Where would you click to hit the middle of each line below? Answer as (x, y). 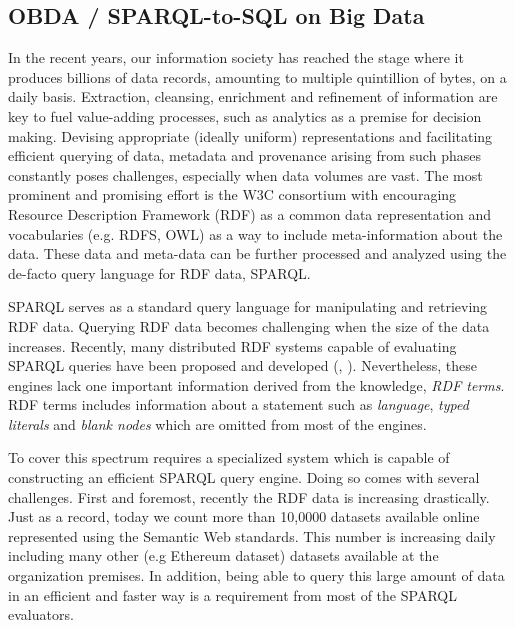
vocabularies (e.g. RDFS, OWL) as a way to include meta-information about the (255, 233)
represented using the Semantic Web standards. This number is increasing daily (252, 535)
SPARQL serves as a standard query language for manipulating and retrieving (248, 306)
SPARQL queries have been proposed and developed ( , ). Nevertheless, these (242, 365)
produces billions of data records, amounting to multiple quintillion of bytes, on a (257, 76)
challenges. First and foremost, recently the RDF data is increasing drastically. (249, 496)
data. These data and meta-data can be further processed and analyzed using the (257, 253)
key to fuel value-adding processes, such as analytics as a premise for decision (245, 115)
